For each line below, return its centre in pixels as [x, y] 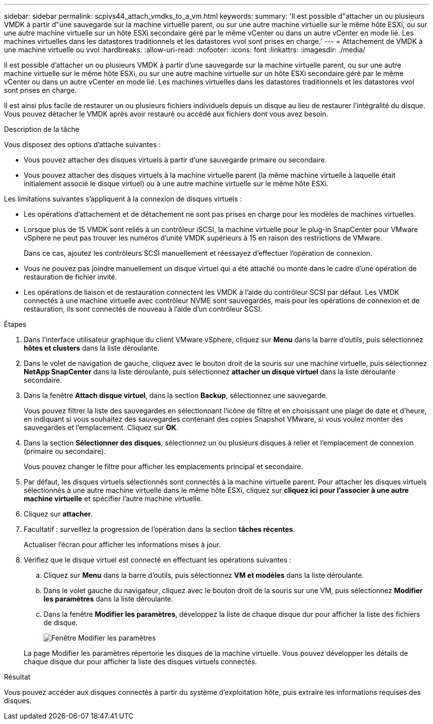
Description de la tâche [42, 129]
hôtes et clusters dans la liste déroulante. [92, 348]
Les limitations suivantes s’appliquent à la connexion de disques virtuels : [123, 199]
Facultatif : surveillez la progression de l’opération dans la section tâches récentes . [159, 529]
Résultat [17, 677]
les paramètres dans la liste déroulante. [108, 599]
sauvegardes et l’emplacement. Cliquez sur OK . [101, 427]
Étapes [15, 324]
